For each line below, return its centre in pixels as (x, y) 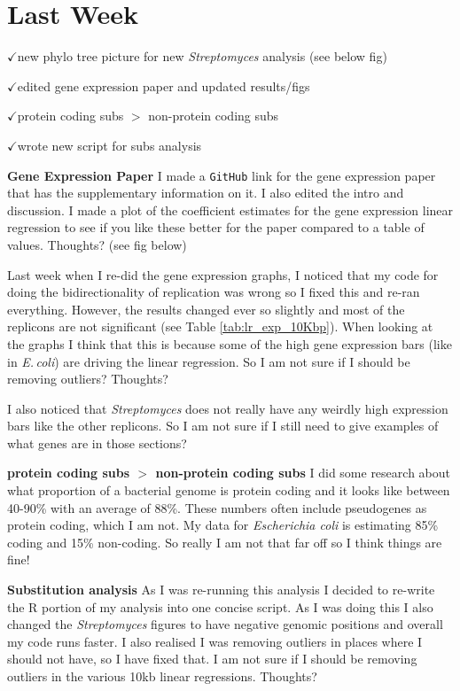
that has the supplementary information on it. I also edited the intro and (206, 193)
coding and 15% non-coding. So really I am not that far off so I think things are (225, 542)
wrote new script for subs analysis (109, 145)
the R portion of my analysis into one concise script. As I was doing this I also (220, 606)
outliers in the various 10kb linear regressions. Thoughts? (162, 676)
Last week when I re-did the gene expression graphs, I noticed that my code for (223, 274)
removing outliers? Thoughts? (88, 379)
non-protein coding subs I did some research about (303, 473)
